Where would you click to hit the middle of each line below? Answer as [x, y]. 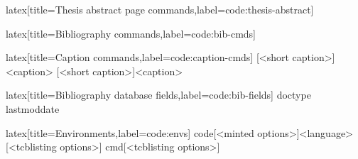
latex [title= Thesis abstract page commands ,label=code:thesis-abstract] [160, 9]
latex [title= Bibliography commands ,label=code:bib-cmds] [131, 33]
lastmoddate [33, 108]
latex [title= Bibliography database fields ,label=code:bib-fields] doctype [158, 95]
